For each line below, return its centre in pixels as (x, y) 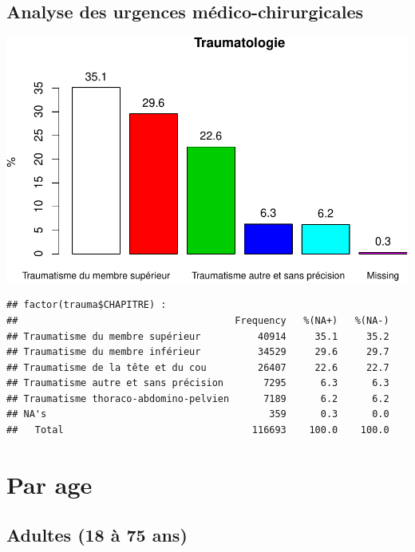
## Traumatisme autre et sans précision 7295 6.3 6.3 (198, 383)
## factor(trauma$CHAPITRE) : (87, 305)
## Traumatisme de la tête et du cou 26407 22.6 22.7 (198, 367)
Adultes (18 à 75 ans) (97, 535)
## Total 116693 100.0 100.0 (198, 430)
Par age (49, 484)
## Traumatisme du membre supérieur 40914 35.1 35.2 (198, 336)
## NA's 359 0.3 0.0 (198, 414)
